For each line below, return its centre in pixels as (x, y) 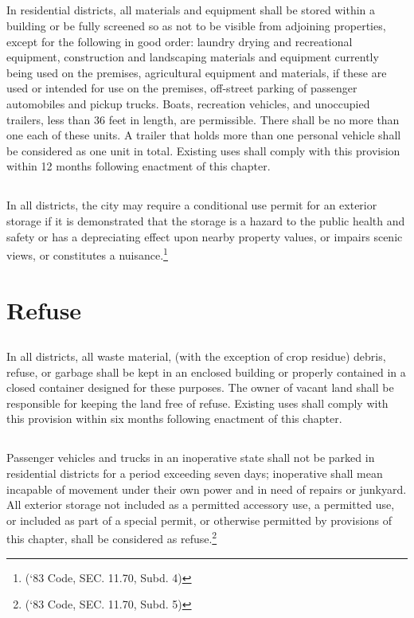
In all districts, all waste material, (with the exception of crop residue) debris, (196, 356)
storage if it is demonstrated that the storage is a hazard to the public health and (206, 220)
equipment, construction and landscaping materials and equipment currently (193, 57)
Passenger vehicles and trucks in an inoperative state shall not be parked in (191, 458)
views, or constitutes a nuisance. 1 (87, 254)
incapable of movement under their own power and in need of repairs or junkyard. (207, 489)
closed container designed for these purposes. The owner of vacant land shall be (200, 387)
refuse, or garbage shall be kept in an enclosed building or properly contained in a (206, 372)
